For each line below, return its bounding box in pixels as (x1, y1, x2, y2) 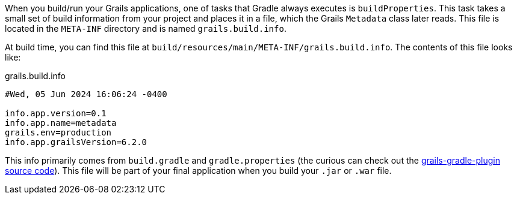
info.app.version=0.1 (5, 108, 107, 118)
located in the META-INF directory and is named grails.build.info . (5, 23, 286, 34)
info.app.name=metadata (5, 118, 117, 128)
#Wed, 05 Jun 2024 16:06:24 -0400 (5, 89, 167, 99)
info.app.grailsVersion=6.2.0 (5, 137, 147, 147)
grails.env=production (5, 128, 112, 137)
